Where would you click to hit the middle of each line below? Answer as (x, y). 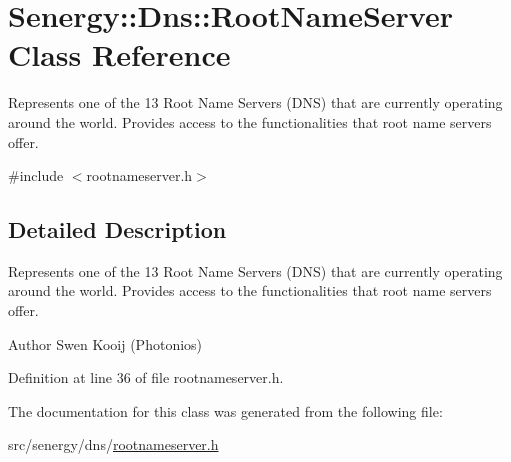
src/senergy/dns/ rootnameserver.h (113, 444)
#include (36, 175)
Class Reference (119, 54)
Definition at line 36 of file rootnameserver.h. (146, 377)
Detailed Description (117, 229)
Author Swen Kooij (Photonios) (105, 343)
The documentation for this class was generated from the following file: (225, 410)
